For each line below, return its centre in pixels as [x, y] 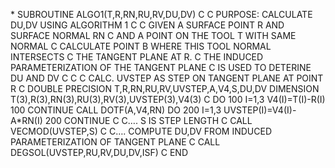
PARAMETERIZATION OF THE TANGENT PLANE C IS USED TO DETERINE [161, 67]
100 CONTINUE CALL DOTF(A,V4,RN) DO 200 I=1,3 [116, 110]
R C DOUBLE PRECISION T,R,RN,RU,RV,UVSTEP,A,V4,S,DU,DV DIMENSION [165, 88]
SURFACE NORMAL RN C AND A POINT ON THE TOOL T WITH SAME [153, 35]
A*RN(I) [26, 120]
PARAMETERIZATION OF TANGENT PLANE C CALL [115, 142]
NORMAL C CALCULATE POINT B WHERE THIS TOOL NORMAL [141, 46]
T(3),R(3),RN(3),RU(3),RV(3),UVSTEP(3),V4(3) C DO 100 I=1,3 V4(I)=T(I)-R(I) [168, 99]
